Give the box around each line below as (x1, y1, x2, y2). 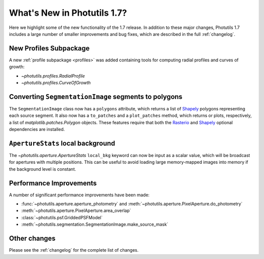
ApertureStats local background (9, 139, 115, 147)
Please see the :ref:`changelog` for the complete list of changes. (9, 247, 139, 253)
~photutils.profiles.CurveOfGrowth (21, 80, 91, 86)
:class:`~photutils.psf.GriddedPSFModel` (21, 214, 103, 220)
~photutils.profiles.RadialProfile (21, 73, 85, 78)
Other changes (9, 234, 56, 243)
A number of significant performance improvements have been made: (9, 192, 150, 198)
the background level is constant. (9, 166, 76, 172)
